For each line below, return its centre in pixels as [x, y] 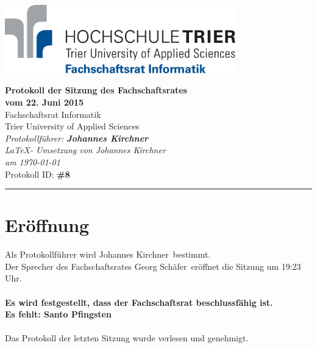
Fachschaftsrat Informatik [53, 114]
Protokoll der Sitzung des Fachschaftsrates [96, 90]
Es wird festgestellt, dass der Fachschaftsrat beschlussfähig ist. [139, 302]
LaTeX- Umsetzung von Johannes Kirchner [85, 150]
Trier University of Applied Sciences [72, 126]
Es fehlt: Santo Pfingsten [58, 314]
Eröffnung [47, 225]
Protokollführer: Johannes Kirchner [77, 138]
